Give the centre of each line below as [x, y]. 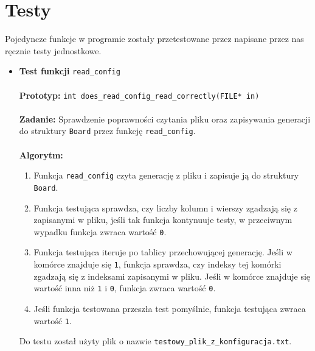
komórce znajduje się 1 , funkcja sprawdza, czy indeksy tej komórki [157, 264]
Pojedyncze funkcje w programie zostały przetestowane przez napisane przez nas [154, 39]
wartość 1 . [53, 320]
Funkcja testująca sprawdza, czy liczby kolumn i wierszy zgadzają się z [165, 207]
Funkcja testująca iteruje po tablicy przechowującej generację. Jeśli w [163, 252]
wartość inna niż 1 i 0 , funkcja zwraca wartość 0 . [125, 288]
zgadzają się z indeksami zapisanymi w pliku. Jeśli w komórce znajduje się [172, 276]
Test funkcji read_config [70, 71]
